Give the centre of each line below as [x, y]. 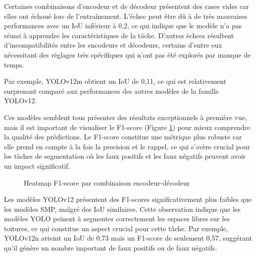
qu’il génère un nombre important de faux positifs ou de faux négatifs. [111, 248]
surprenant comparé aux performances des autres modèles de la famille [111, 91]
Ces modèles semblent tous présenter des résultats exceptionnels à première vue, [126, 117]
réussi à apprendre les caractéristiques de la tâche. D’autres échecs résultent [119, 35]
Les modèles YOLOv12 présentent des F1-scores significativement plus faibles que [128, 199]
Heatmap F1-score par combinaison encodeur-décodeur [107, 182]
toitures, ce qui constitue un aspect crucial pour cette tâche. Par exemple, [116, 228]
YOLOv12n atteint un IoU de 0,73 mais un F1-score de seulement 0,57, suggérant [128, 238]
